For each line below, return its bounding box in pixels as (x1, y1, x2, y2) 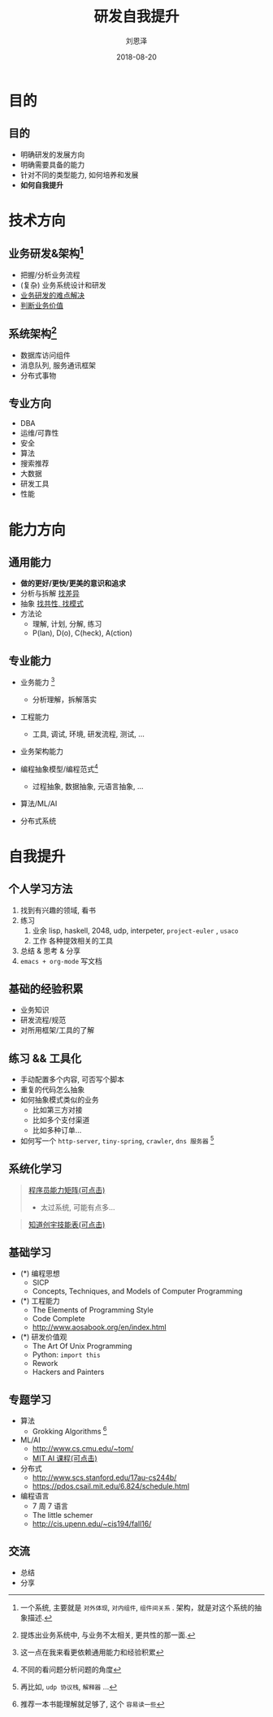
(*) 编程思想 (19, 1268, 60, 1278)
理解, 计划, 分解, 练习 (32, 619, 102, 629)
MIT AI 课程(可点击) (32, 1453, 97, 1463)
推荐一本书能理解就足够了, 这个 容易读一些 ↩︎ (19, 1699, 165, 1709)
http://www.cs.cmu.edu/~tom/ (32, 1443, 134, 1453)
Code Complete (32, 1314, 85, 1324)
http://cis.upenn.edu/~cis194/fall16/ (32, 1519, 152, 1528)
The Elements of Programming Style (32, 1305, 154, 1315)
